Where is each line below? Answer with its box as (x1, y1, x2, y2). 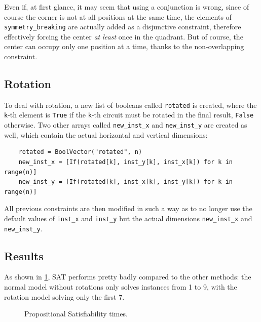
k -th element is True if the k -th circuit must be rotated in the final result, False (4, 109, 254, 120)
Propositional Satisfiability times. (24, 308, 128, 319)
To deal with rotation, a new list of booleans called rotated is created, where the (4, 99, 257, 110)
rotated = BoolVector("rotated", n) (18, 148, 142, 156)
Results (4, 248, 44, 263)
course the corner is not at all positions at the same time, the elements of (4, 11, 232, 22)
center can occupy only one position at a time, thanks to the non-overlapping (4, 41, 244, 52)
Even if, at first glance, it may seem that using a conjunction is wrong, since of (4, 2, 249, 12)
